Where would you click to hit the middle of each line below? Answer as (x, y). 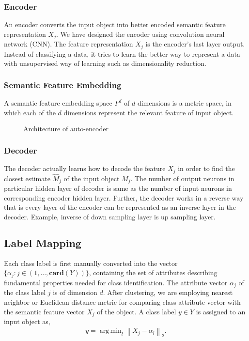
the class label (25, 292)
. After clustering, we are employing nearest (168, 292)
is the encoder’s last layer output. (195, 44)
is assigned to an (221, 311)
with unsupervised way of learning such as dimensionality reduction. (105, 63)
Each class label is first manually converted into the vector (91, 263)
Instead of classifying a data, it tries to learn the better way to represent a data (122, 54)
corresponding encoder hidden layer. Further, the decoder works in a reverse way (124, 197)
